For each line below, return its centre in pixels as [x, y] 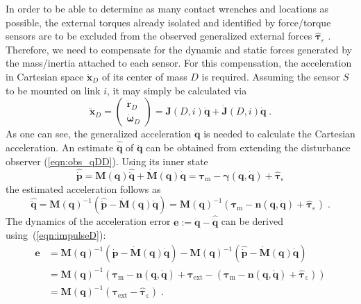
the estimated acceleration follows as [83, 188]
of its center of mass [144, 76]
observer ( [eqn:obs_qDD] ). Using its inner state [107, 161]
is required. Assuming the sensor [271, 76]
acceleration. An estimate [60, 147]
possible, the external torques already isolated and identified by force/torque [168, 22]
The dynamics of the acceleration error [88, 221]
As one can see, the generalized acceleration [99, 134]
